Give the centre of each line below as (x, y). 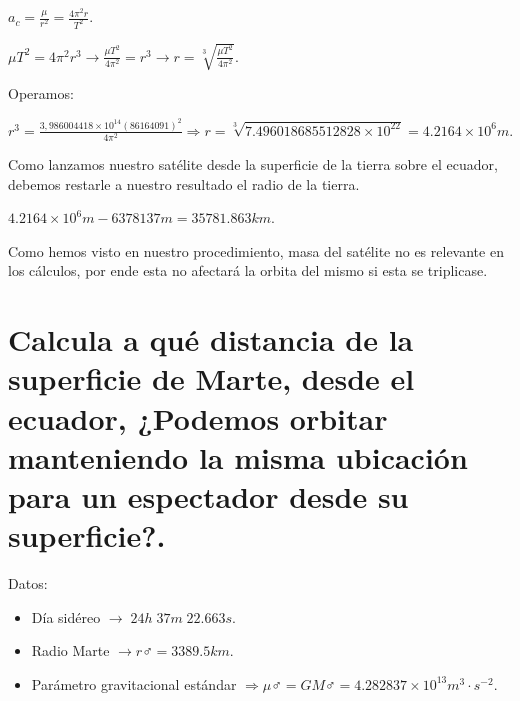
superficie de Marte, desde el (211, 378)
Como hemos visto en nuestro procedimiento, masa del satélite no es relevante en (256, 250)
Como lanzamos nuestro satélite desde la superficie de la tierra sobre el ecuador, (253, 164)
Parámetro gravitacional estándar (134, 683)
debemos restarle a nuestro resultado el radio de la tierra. (184, 183)
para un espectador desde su (208, 496)
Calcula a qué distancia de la (211, 339)
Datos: (28, 583)
